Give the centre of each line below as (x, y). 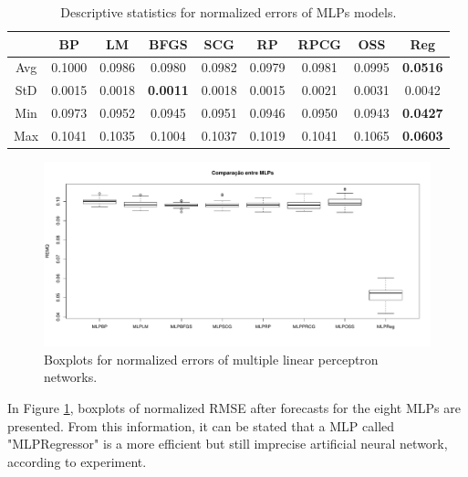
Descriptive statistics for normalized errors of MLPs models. (229, 12)
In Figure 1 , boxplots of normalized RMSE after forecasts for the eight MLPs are (234, 407)
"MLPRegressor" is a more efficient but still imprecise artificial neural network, (228, 444)
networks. (71, 377)
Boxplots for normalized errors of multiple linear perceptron (211, 359)
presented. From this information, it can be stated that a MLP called (201, 425)
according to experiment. (77, 461)
